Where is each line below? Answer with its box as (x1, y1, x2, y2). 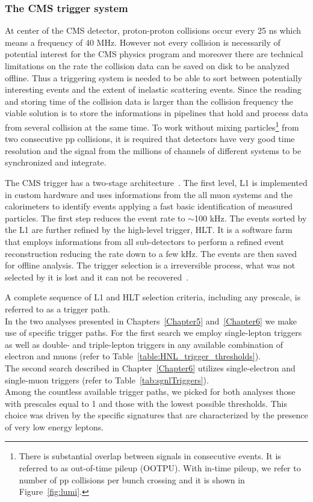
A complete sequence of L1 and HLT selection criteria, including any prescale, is (5, 291, 301, 303)
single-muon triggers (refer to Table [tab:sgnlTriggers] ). (5, 373, 209, 386)
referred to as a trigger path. (5, 302, 110, 315)
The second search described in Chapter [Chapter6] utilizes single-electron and (5, 361, 296, 374)
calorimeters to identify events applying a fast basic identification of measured (5, 200, 293, 212)
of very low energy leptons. (5, 420, 104, 433)
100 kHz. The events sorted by (194, 211, 307, 224)
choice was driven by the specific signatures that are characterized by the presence (5, 409, 308, 421)
